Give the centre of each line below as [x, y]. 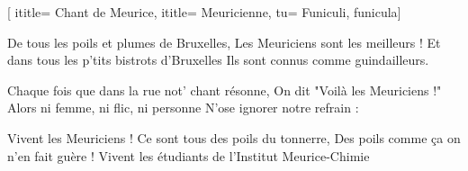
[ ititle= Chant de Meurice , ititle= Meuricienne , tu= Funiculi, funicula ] [204, 12]
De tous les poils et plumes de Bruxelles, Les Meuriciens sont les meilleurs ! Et [224, 42]
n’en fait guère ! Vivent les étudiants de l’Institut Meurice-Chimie [189, 155]
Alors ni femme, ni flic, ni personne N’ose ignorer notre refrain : [183, 108]
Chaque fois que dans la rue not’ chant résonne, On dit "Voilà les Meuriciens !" [225, 90]
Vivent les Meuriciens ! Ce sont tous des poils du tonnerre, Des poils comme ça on [234, 137]
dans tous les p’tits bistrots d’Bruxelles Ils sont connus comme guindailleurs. [218, 60]
